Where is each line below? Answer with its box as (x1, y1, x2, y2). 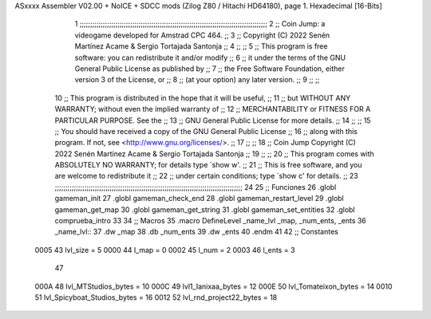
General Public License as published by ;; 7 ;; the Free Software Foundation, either (74, 64, 345, 73)
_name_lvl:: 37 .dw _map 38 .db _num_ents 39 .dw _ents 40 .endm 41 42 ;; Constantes (54, 227, 338, 237)
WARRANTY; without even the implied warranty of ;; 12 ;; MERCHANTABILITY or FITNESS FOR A (54, 104, 371, 114)
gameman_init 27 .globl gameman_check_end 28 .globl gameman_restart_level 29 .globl (54, 194, 344, 203)
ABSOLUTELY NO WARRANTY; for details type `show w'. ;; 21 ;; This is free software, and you (54, 160, 362, 170)
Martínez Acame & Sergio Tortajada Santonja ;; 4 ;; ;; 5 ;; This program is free (74, 41, 328, 51)
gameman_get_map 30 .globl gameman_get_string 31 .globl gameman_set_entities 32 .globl (54, 204, 355, 215)
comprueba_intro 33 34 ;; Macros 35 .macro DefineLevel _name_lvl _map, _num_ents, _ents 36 (54, 216, 366, 226)
